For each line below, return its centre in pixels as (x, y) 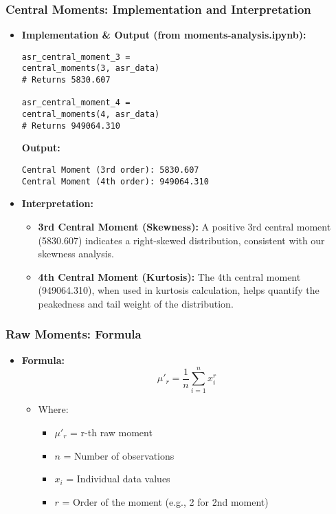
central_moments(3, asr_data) (91, 68)
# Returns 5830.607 (66, 80)
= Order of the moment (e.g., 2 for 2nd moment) (165, 501)
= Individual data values (118, 479)
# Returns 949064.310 (71, 126)
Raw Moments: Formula (74, 334)
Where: (53, 409)
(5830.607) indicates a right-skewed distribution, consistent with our (181, 240)
